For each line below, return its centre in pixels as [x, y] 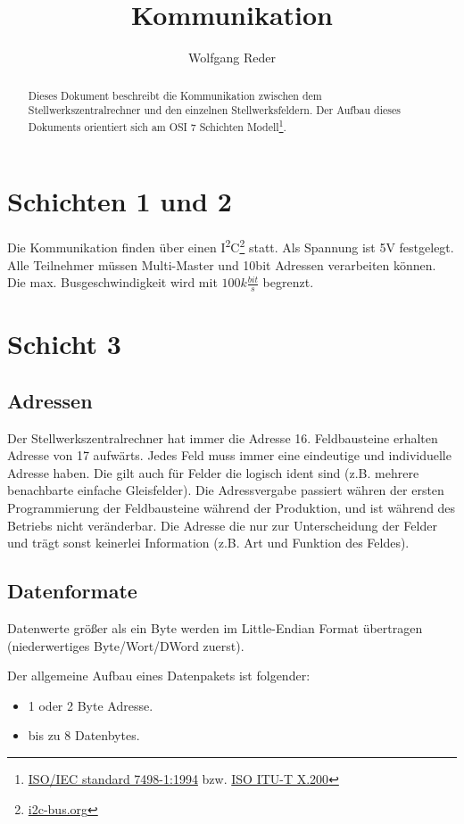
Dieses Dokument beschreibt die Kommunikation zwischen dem [175, 95]
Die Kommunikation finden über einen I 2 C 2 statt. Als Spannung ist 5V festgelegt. [231, 246]
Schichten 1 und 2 [120, 201]
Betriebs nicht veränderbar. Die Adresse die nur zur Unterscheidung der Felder [222, 525]
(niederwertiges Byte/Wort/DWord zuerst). [126, 645]
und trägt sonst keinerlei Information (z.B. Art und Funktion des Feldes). [208, 543]
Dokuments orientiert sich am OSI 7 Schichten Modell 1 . [157, 125]
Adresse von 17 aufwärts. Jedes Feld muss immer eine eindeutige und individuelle [229, 455]
